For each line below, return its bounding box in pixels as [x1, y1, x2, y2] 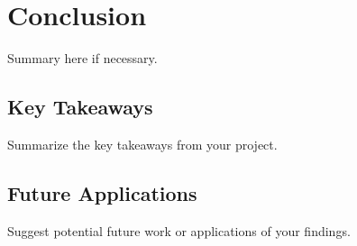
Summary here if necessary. [7, 49, 158, 68]
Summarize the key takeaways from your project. [7, 134, 278, 153]
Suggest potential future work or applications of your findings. [7, 221, 351, 240]
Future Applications [7, 178, 197, 206]
